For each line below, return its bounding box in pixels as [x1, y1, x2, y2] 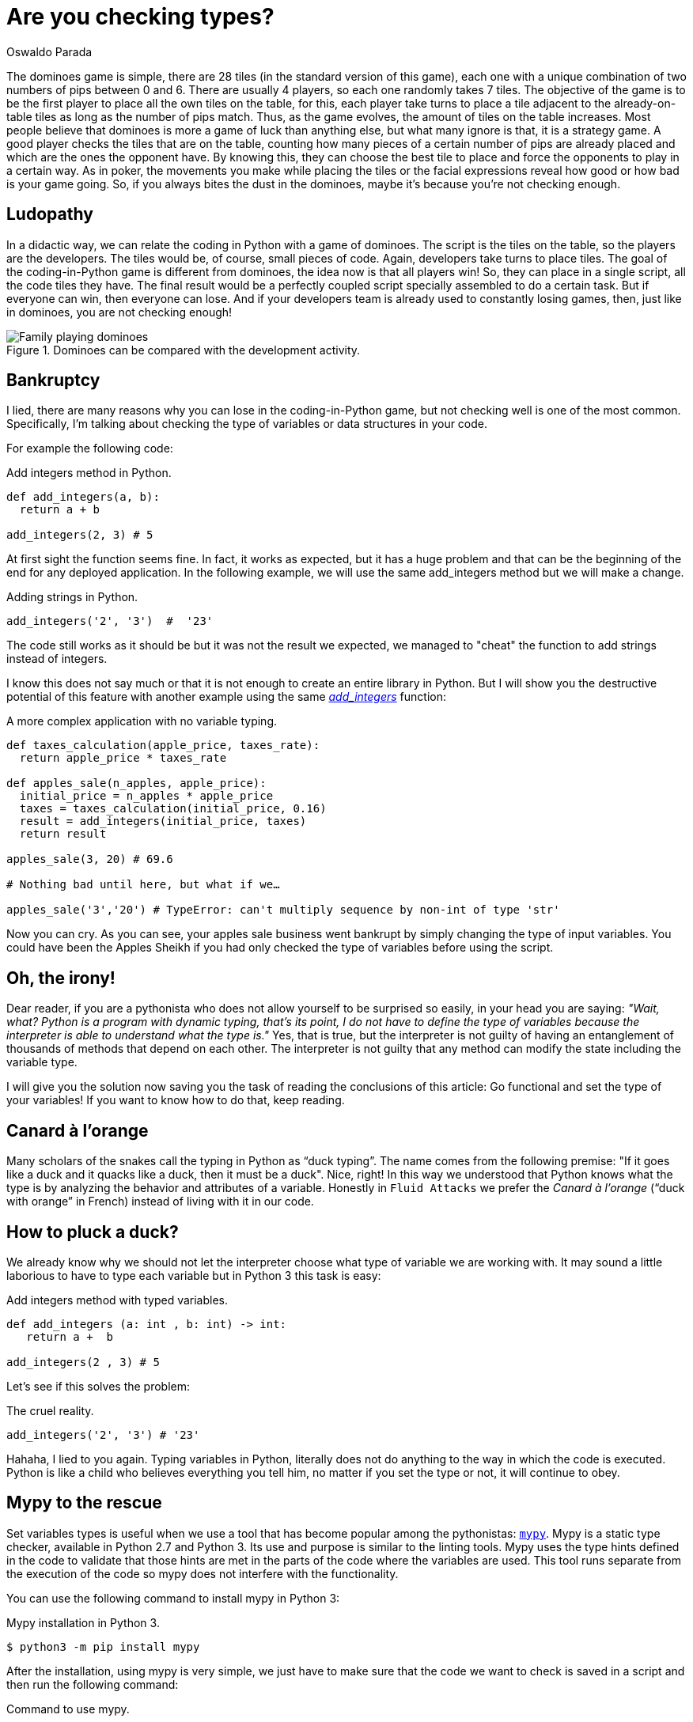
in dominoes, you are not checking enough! [6, 305, 233, 319]
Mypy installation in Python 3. [6, 1615, 160, 1629]
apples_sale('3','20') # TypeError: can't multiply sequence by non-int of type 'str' [6, 903, 560, 917]
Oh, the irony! [6, 967, 116, 988]
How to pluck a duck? [6, 1221, 179, 1242]
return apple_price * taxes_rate [19, 751, 227, 765]
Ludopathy [6, 204, 93, 225]
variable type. [6, 1055, 78, 1069]
